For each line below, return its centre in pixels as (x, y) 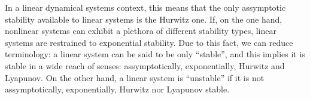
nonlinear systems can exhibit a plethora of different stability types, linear (141, 31)
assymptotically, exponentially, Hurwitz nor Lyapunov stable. (117, 89)
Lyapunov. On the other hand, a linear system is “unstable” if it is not (135, 77)
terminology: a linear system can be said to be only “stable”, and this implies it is (155, 54)
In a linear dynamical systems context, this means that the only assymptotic (145, 7)
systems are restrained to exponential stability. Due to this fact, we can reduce (149, 42)
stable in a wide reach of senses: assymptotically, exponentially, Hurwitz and (145, 65)
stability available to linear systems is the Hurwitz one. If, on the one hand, (144, 19)
